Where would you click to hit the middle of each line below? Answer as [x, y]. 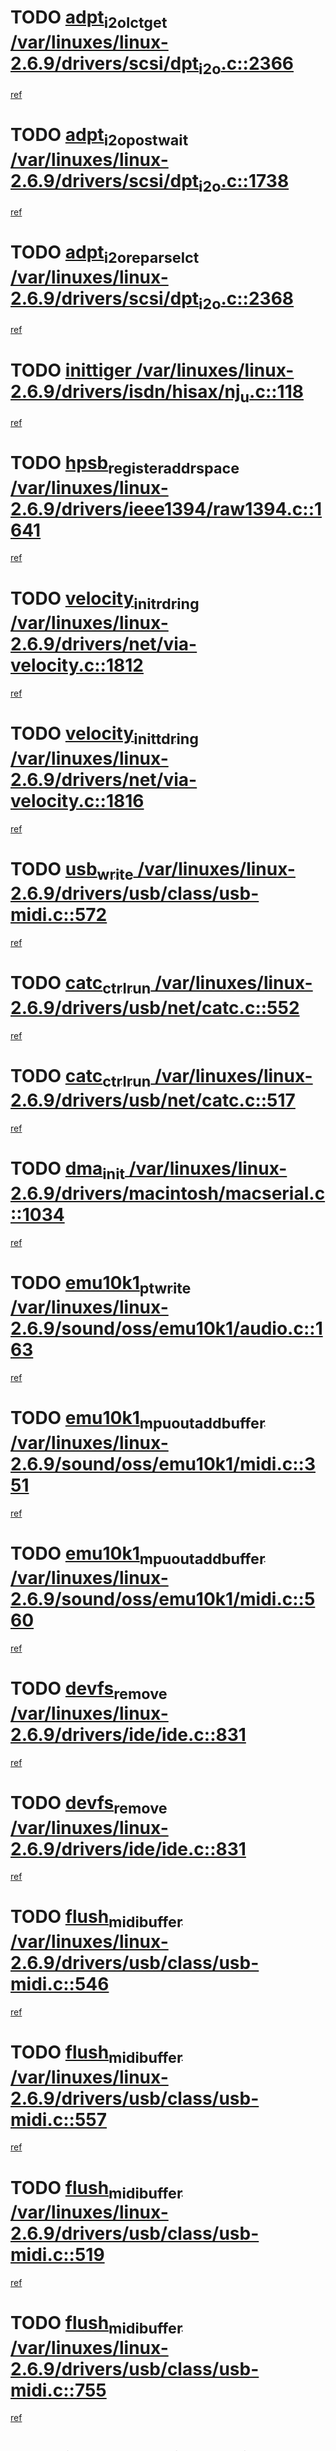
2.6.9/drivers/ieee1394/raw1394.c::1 [166, 508]
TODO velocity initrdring [105, 600]
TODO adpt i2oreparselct [105, 254]
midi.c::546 [60, 1984]
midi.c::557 [59, 2119]
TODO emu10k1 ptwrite [101, 1284]
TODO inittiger [71, 370]
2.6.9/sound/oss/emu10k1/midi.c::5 [163, 1599]
